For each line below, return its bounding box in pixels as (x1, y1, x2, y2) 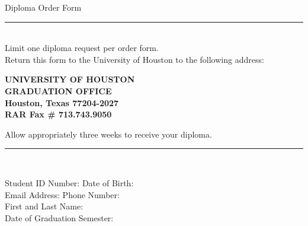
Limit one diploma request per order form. (5, 42, 159, 54)
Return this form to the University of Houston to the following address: (5, 53, 264, 65)
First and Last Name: (5, 200, 84, 212)
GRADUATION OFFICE (5, 84, 112, 97)
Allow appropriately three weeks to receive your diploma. (5, 128, 212, 140)
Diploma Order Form (5, 1, 82, 13)
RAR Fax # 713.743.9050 (5, 108, 112, 120)
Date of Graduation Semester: (5, 211, 114, 224)
